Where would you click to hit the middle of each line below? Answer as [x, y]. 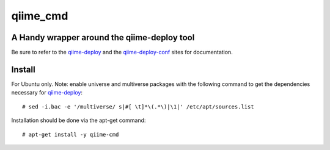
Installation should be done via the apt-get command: [79, 120]
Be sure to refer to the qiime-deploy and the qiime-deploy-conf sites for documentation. [122, 52]
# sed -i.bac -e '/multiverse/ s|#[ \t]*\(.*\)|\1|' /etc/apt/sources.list [138, 106]
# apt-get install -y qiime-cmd [71, 134]
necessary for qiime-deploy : [47, 93]
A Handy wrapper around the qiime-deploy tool [103, 37]
